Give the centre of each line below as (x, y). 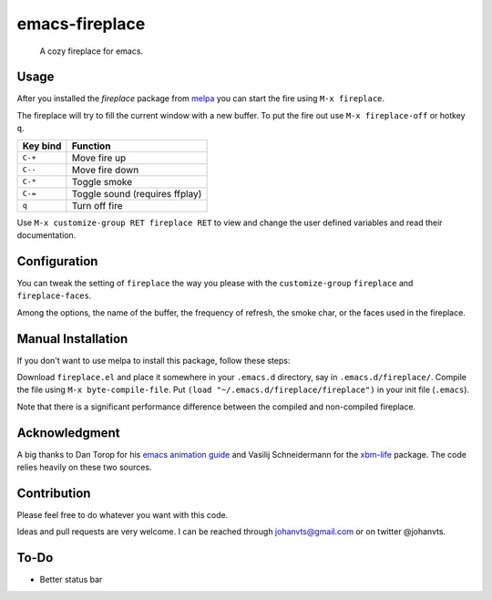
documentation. (46, 235)
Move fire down (105, 170)
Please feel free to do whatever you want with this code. (123, 514)
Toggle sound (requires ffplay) (137, 193)
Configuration (57, 261)
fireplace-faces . (54, 295)
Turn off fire (97, 205)
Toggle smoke (102, 181)
